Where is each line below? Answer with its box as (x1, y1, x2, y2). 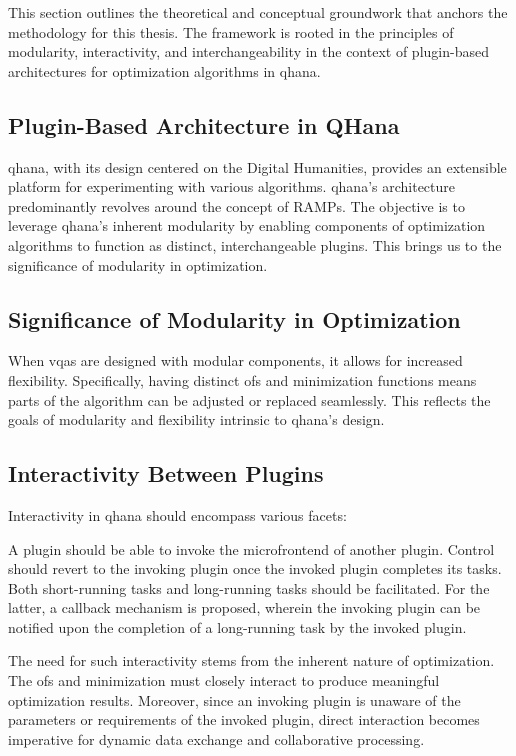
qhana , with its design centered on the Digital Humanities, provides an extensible (8, 156, 507, 177)
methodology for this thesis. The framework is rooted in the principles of (8, 21, 454, 42)
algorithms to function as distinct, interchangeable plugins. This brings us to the (8, 234, 502, 255)
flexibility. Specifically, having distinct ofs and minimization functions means (8, 369, 477, 390)
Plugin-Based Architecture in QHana (8, 109, 400, 140)
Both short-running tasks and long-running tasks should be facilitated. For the (8, 577, 490, 598)
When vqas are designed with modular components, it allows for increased (8, 350, 463, 371)
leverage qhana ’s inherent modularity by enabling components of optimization (8, 215, 486, 236)
